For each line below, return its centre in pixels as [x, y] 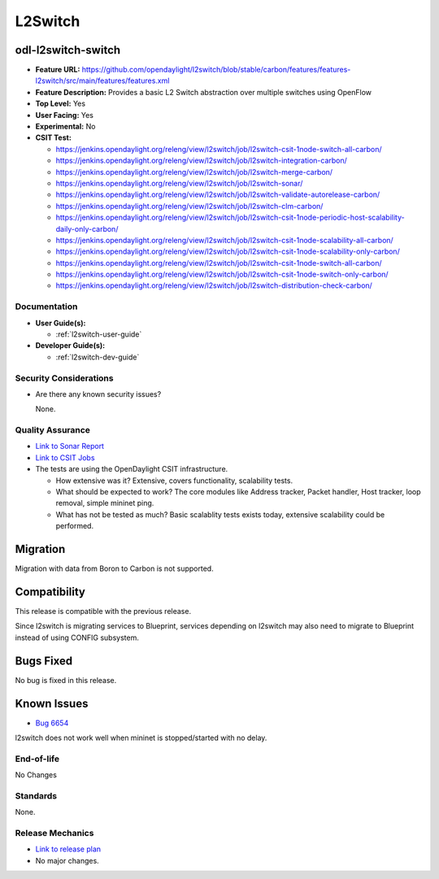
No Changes [36, 775]
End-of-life [37, 759]
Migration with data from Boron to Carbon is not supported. [115, 568]
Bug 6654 [52, 723]
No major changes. [67, 860]
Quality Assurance [53, 430]
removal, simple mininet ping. [105, 503]
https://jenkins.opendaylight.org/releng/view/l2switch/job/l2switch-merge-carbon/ [194, 172]
